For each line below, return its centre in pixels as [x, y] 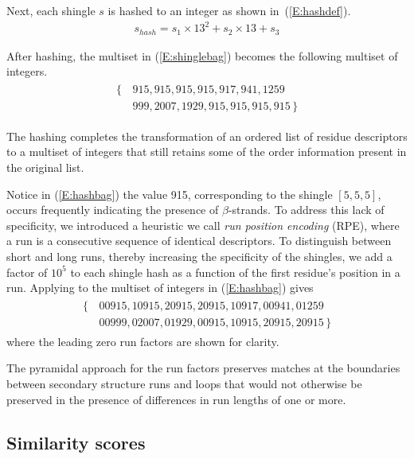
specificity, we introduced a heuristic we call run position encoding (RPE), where [203, 225]
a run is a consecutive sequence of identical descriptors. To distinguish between [199, 241]
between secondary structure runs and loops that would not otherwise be [184, 384]
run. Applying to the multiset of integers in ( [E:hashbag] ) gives [160, 288]
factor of [27, 272]
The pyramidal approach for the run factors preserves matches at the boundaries [203, 368]
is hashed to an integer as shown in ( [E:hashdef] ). [229, 10]
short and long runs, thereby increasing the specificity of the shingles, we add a [199, 257]
